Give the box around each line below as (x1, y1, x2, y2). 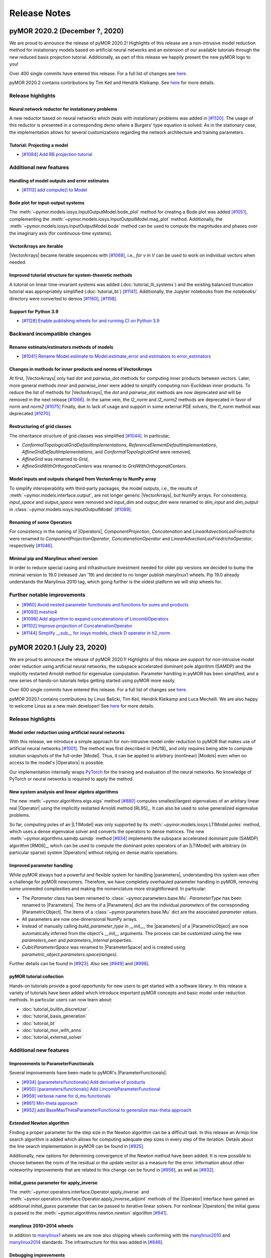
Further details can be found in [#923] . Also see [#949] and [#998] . (9, 961, 150, 967)
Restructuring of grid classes (9, 423, 72, 430)
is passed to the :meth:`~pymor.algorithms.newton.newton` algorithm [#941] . (9, 1210, 168, 1216)
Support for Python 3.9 (9, 308, 59, 314)
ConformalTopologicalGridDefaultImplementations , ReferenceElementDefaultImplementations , (22, 442, 218, 448)
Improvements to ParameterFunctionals (9, 1060, 94, 1066)
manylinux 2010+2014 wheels (9, 1223, 74, 1229)
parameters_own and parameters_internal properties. (22, 937, 133, 943)
